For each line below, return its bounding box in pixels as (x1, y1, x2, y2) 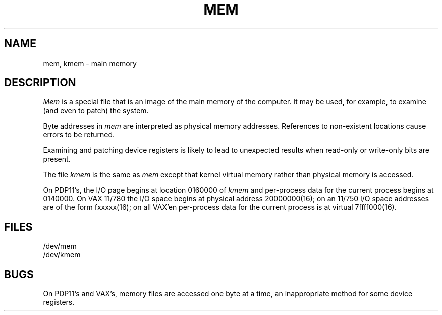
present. (43, 154, 71, 164)
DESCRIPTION (4, 76, 76, 89)
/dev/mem (43, 242, 77, 251)
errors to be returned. (43, 130, 115, 139)
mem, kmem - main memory (43, 59, 137, 68)
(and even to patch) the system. (43, 106, 149, 115)
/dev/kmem (43, 250, 81, 259)
